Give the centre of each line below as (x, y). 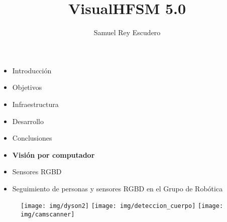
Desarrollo (28, 121)
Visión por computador (53, 154)
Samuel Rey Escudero (127, 32)
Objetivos (27, 87)
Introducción (32, 70)
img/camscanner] (48, 215)
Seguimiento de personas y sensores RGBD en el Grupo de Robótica (118, 188)
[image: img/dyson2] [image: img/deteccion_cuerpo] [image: (122, 206)
